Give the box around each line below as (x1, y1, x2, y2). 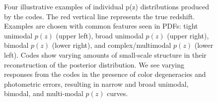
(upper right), (167, 30, 209, 40)
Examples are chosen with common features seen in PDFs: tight (4, 21, 198, 31)
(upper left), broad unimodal (56, 30, 144, 40)
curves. (107, 88, 128, 99)
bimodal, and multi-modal (4, 88, 83, 99)
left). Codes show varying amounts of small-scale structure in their (4, 49, 207, 60)
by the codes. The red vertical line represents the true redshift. (4, 11, 195, 21)
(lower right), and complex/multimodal (52, 40, 171, 50)
